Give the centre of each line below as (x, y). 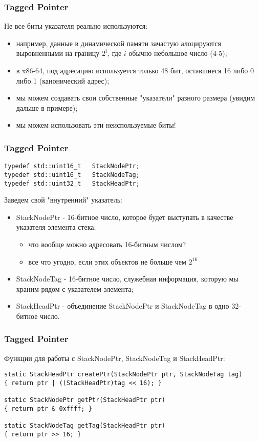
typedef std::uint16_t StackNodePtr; (72, 166)
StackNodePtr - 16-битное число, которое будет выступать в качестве (125, 217)
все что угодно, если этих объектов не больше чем (107, 261)
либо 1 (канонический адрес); (63, 80)
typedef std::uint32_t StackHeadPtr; (72, 183)
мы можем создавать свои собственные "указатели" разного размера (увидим (136, 98)
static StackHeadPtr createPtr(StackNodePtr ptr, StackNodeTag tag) (123, 375)
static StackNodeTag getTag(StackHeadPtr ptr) (85, 426)
